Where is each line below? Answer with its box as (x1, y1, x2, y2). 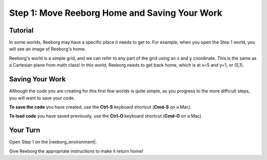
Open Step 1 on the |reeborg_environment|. (9, 139, 97, 145)
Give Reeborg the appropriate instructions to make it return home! (9, 148, 143, 154)
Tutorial (9, 26, 34, 35)
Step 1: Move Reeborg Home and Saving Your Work (9, 7, 222, 18)
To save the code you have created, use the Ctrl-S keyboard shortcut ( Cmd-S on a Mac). (9, 104, 192, 110)
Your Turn (9, 126, 41, 134)
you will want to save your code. (9, 95, 75, 101)
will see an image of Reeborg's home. (9, 46, 86, 52)
